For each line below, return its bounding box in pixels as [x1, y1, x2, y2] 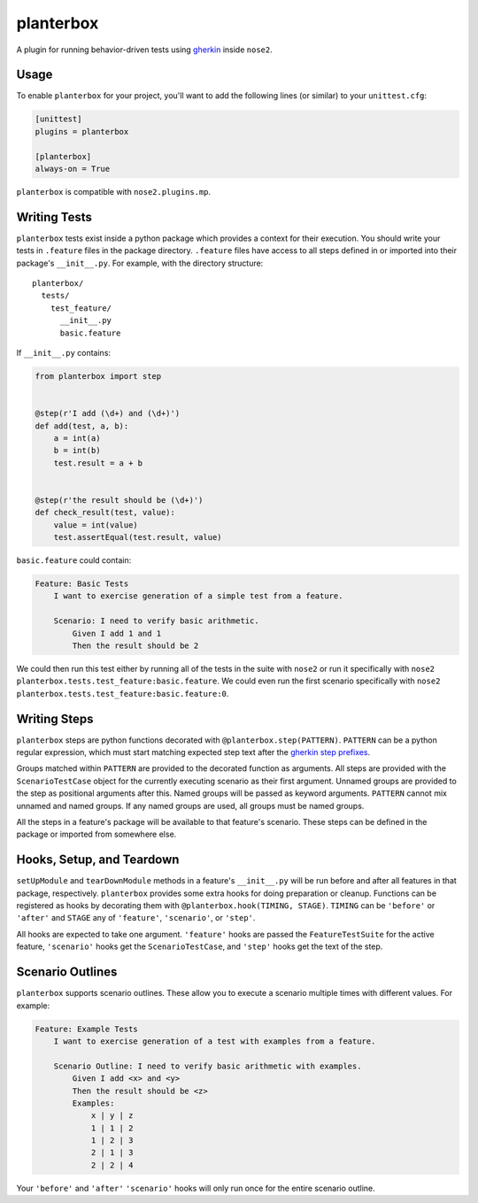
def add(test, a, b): [35, 420, 129, 431]
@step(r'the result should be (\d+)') [35, 495, 204, 505]
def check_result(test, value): [35, 507, 176, 518]
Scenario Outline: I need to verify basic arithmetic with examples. [53, 1060, 362, 1071]
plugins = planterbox [35, 127, 129, 136]
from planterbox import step [35, 372, 162, 381]
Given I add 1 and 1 [72, 628, 162, 638]
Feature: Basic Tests [35, 579, 129, 589]
